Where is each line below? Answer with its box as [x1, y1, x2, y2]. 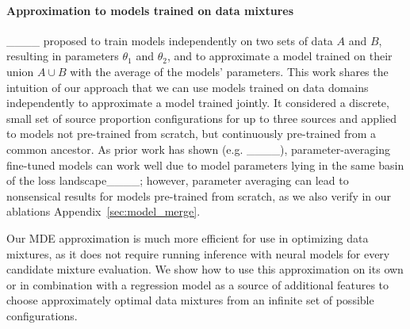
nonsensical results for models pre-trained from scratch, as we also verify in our [6, 187, 392, 204]
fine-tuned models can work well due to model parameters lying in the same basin [6, 156, 404, 173]
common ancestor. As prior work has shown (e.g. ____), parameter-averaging [6, 140, 390, 157]
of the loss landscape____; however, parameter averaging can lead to [6, 172, 349, 189]
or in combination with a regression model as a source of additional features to [6, 276, 389, 293]
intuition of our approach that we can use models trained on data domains [6, 78, 369, 95]
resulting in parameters [6, 48, 119, 64]
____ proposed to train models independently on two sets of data [6, 32, 333, 48]
